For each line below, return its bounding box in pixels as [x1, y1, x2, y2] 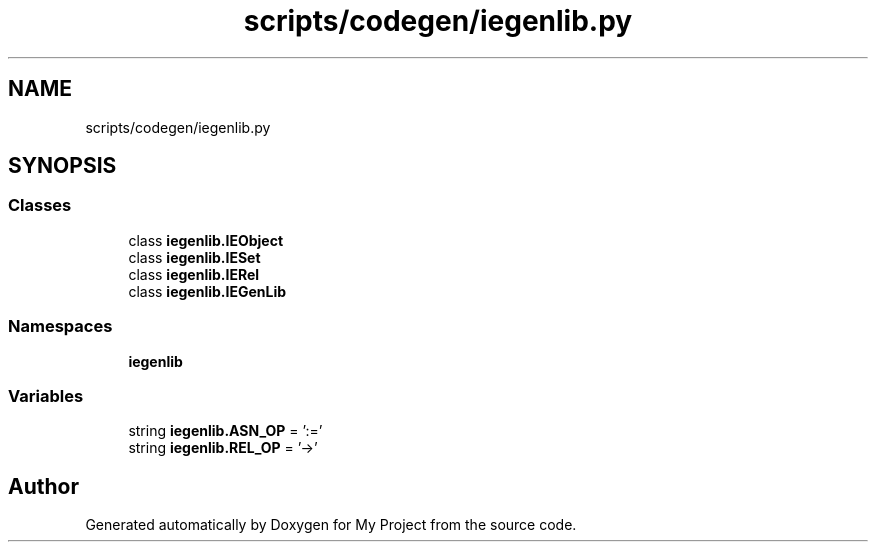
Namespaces [8, 316, 113, 337]
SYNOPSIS [8, 153, 117, 179]
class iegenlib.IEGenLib [128, 282, 287, 300]
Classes [8, 195, 72, 216]
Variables [8, 385, 84, 406]
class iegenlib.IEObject [128, 231, 284, 249]
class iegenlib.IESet [128, 248, 261, 266]
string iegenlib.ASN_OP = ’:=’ [128, 422, 323, 440]
